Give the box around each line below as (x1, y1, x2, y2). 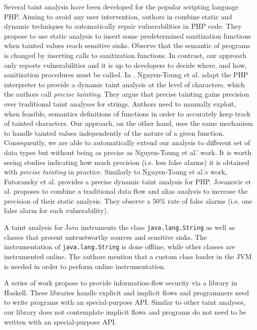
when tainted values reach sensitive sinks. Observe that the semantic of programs (4, 40, 250, 51)
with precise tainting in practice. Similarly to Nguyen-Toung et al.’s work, (4, 166, 227, 177)
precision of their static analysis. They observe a (4, 195, 151, 206)
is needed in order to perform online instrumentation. (4, 261, 166, 271)
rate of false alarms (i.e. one (167, 195, 253, 206)
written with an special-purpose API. (4, 316, 117, 327)
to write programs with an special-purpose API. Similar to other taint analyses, (4, 297, 246, 307)
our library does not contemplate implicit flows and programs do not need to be (4, 306, 247, 317)
